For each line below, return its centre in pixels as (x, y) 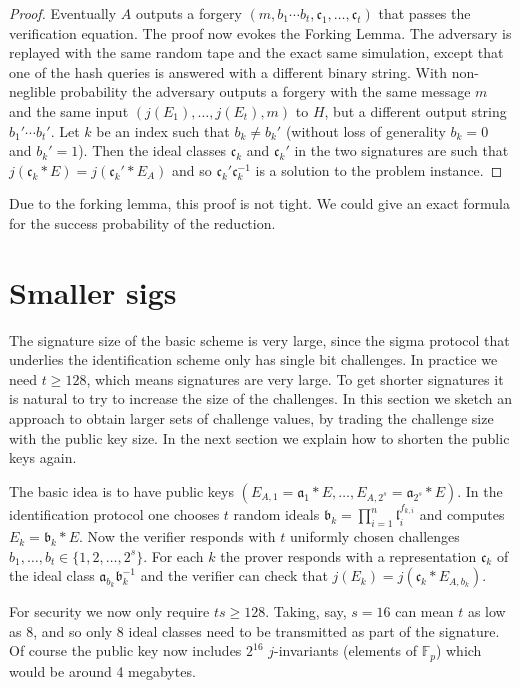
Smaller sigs (93, 291)
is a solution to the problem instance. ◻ (379, 169)
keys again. (43, 457)
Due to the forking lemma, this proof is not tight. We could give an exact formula (259, 203)
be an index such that (163, 130)
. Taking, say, (306, 611)
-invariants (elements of (345, 650)
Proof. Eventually (63, 13)
